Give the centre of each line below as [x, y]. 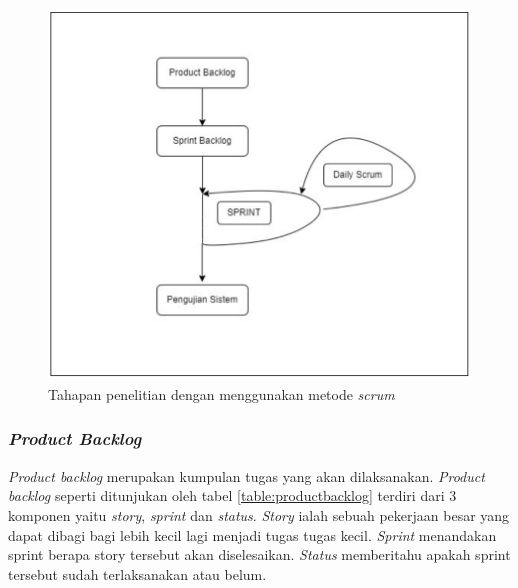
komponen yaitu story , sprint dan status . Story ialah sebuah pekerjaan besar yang [259, 514]
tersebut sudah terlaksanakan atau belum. [137, 573]
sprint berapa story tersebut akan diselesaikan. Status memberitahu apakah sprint [259, 554]
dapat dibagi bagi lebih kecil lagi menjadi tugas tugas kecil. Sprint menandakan [252, 534]
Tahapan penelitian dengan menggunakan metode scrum [221, 393]
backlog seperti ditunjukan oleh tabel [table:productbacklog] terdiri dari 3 [232, 495]
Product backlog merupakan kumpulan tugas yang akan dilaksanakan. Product [246, 475]
